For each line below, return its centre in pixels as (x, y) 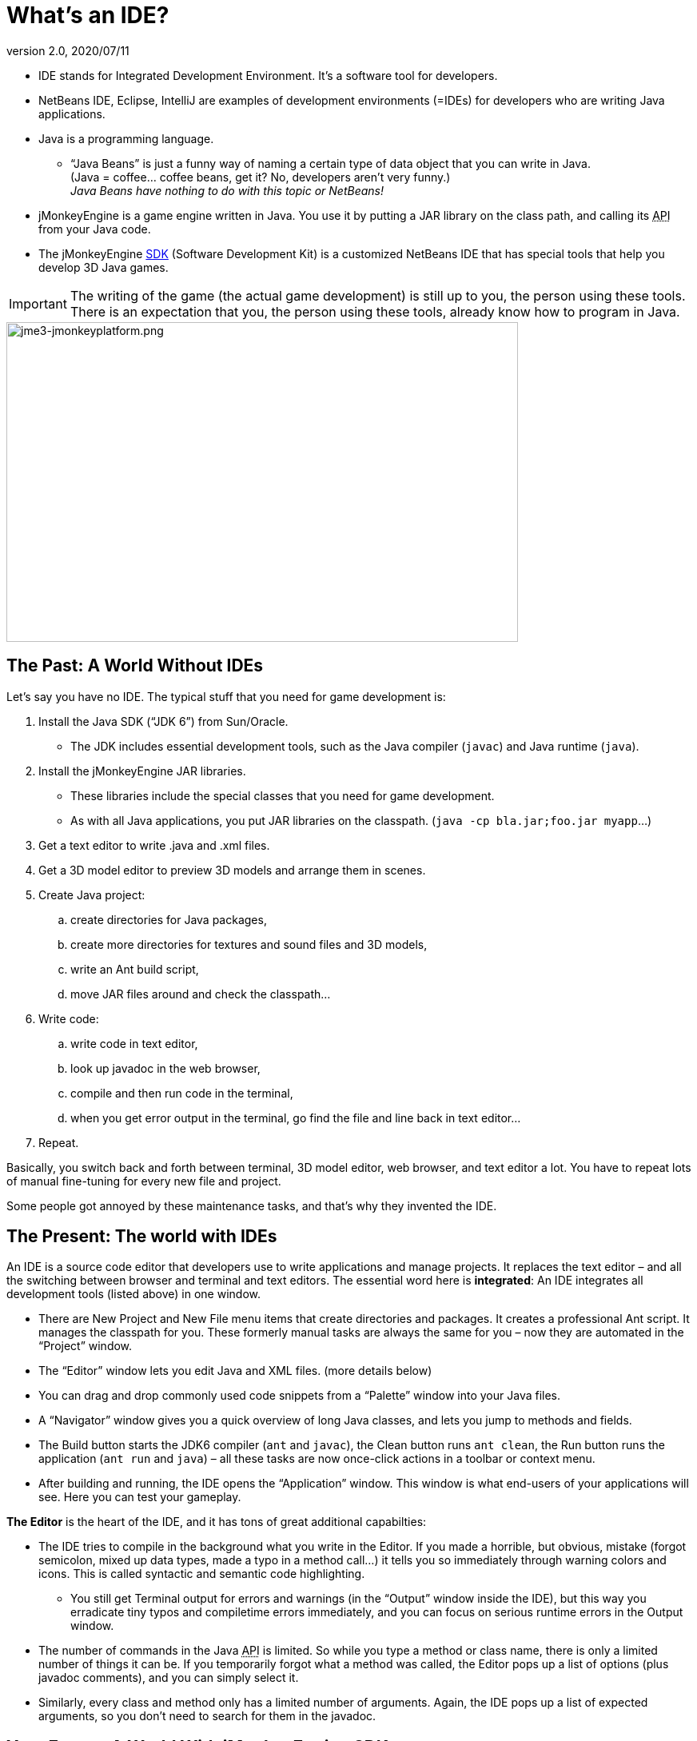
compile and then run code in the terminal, (182, 1093)
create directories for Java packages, (169, 919)
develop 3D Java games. (104, 267)
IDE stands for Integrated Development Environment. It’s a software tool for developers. (268, 75)
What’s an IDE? (88, 15)
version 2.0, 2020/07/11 (68, 50)
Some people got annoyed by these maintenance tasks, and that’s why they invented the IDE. (252, 1205)
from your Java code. (95, 229)
